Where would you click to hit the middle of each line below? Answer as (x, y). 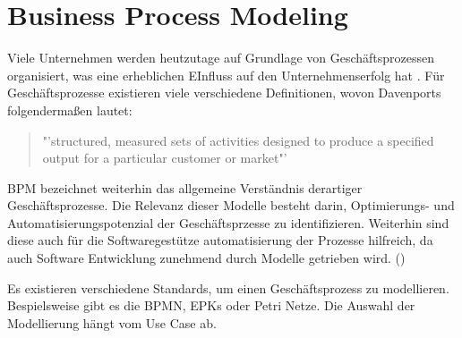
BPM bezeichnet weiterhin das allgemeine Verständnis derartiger (185, 187)
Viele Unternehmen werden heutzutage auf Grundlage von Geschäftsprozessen (221, 58)
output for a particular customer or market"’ (165, 158)
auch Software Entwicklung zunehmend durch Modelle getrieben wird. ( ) (206, 258)
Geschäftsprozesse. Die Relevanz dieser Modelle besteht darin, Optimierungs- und (231, 205)
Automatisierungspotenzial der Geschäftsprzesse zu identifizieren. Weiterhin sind (228, 222)
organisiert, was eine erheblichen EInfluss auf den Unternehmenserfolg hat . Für (226, 75)
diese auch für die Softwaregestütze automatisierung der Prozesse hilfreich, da (220, 240)
